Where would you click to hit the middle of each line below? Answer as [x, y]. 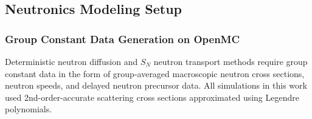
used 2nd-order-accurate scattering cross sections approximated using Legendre [152, 97]
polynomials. [29, 109]
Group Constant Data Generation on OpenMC [123, 39]
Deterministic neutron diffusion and [71, 61]
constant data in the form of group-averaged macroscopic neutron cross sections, [155, 73]
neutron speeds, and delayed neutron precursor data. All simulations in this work [156, 85]
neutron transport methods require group [231, 61]
